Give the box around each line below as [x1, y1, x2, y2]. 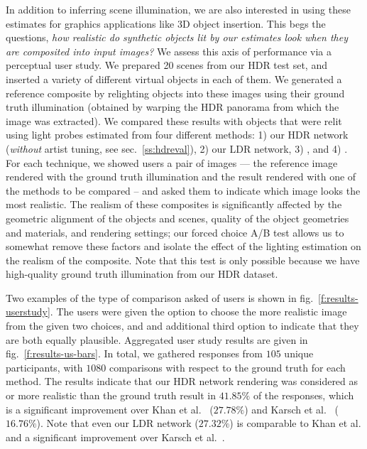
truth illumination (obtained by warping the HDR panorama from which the [6, 99, 339, 114]
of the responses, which [253, 388, 354, 403]
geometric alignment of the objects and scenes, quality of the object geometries [6, 210, 349, 225]
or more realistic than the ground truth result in [6, 388, 216, 403]
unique [284, 346, 314, 361]
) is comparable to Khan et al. [229, 416, 361, 431]
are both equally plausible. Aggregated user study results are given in [6, 332, 308, 347]
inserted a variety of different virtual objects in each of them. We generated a [6, 71, 342, 86]
